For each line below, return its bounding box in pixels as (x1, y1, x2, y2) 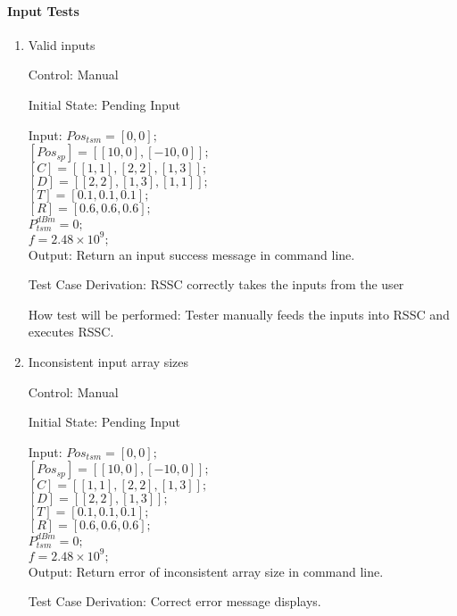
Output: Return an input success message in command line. (28, 245, 355, 263)
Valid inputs (28, 35, 96, 54)
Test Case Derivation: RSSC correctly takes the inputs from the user (28, 275, 404, 294)
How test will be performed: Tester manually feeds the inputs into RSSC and (28, 304, 450, 323)
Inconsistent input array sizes (28, 353, 189, 370)
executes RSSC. (28, 322, 114, 341)
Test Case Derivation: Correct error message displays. (28, 592, 321, 611)
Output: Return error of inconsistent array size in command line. (28, 562, 384, 580)
